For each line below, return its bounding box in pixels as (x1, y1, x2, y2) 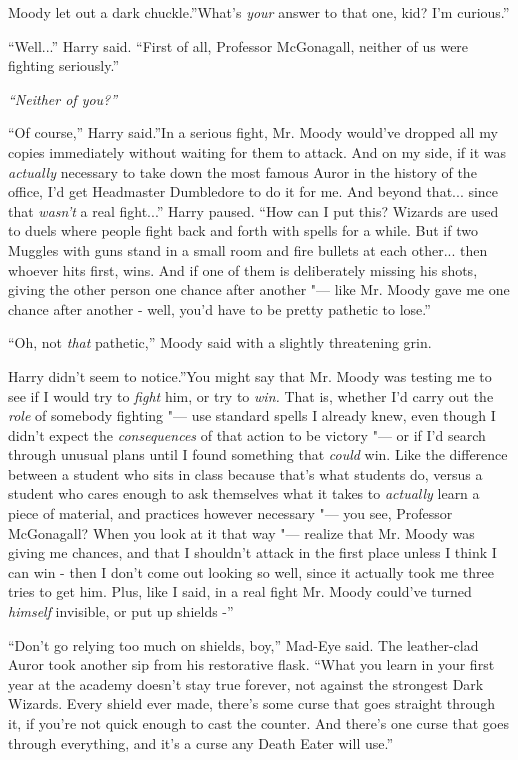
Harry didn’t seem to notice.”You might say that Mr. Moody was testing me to (8, 365, 492, 386)
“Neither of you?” (8, 88, 118, 109)
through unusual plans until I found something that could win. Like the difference (8, 444, 508, 465)
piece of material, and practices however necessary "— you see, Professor (8, 503, 453, 524)
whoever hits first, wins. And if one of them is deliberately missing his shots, (8, 259, 478, 280)
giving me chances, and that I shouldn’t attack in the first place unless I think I (8, 542, 497, 563)
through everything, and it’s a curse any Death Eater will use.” (8, 732, 394, 753)
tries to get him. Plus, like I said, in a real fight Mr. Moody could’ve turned (8, 581, 472, 602)
